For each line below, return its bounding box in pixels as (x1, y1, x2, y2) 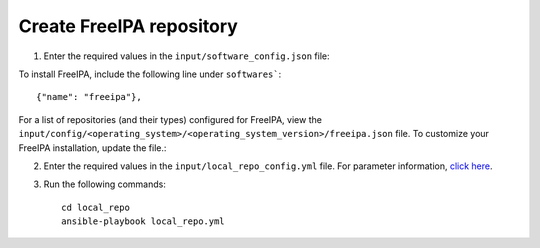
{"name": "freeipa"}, (36, 91, 142, 103)
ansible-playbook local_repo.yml (61, 216, 225, 227)
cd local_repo (61, 201, 130, 213)
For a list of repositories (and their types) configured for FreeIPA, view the (18, 113, 322, 125)
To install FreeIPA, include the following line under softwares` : (18, 68, 282, 80)
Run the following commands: (43, 178, 167, 190)
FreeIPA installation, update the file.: (18, 141, 167, 154)
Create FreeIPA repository (18, 15, 239, 37)
